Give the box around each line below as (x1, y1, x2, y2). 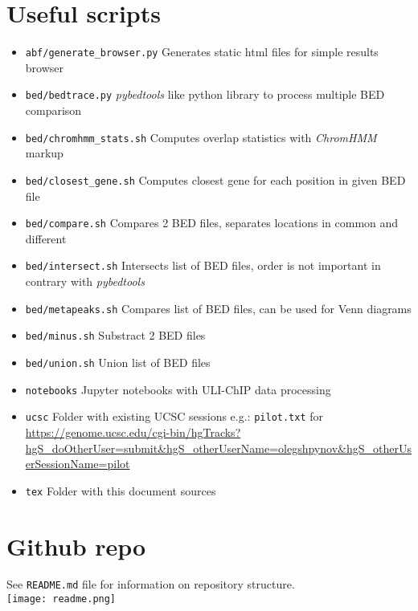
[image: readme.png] (6, 593, 117, 605)
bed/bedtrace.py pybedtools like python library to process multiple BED (25, 86, 385, 103)
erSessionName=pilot (25, 455, 130, 472)
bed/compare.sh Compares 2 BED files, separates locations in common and (25, 214, 399, 231)
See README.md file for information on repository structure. (6, 576, 295, 593)
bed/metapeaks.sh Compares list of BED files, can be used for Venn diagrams (25, 299, 412, 316)
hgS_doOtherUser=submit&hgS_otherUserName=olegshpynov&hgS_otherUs (25, 439, 412, 456)
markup (25, 145, 64, 161)
